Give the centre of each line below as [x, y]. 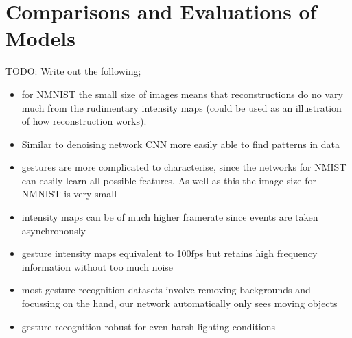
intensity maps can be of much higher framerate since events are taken [170, 217]
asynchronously [54, 230]
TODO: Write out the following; [73, 71]
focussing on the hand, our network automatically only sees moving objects [179, 303]
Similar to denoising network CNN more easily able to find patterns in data [180, 144]
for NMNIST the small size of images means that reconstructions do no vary [182, 94]
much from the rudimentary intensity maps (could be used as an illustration [181, 107]
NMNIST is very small [69, 194]
